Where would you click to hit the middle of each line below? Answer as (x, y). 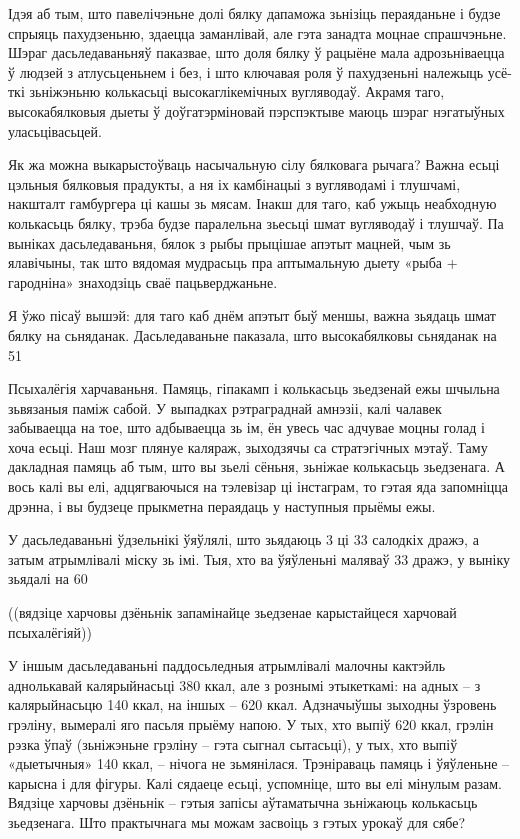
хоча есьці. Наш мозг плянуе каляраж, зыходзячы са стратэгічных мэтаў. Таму (248, 446)
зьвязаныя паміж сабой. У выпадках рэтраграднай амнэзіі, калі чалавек (225, 407)
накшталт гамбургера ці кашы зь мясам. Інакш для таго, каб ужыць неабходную (252, 203)
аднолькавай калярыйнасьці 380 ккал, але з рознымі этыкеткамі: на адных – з (244, 684)
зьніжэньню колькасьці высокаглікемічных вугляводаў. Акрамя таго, (237, 91)
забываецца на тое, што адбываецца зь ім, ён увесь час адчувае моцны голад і (246, 427)
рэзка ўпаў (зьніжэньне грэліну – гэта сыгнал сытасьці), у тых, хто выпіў (233, 743)
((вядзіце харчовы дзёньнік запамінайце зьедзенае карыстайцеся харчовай (232, 612)
